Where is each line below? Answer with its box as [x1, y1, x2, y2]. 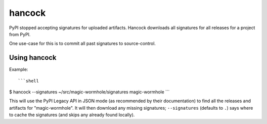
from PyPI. [9, 31, 31, 37]
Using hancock [9, 53, 57, 62]
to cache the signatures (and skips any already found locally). [9, 112, 135, 118]
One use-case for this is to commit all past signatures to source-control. [9, 41, 156, 46]
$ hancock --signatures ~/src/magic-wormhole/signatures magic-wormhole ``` [9, 89, 170, 95]
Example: [9, 67, 28, 73]
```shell [18, 78, 39, 83]
